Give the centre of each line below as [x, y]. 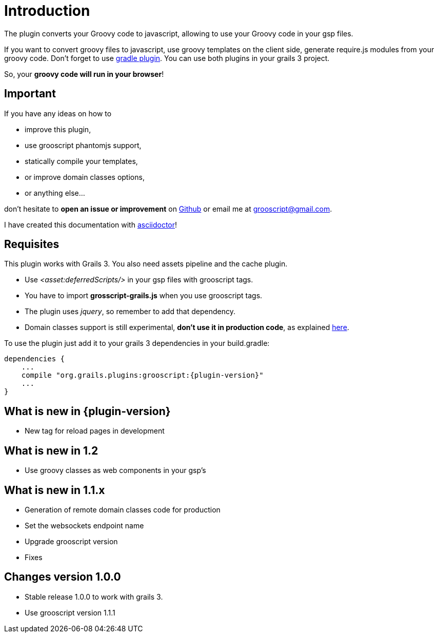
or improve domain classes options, [85, 177]
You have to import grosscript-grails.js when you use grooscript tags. [144, 296]
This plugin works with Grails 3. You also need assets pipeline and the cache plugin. [146, 264]
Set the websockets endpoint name [84, 525]
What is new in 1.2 [51, 450]
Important [30, 94]
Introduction [47, 11]
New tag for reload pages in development [95, 431]
